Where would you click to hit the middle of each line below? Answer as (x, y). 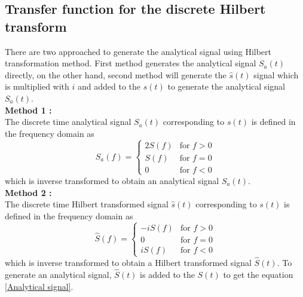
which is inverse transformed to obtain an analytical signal (112, 180)
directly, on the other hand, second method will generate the (116, 74)
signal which (276, 74)
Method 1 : (28, 110)
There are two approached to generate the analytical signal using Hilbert (138, 51)
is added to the (167, 274)
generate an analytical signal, (58, 274)
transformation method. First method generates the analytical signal (131, 63)
